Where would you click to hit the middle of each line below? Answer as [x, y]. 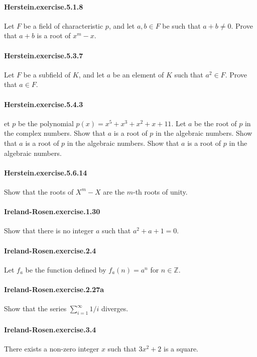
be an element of [138, 74]
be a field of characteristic [63, 25]
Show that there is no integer [49, 231]
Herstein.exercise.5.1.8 [44, 6]
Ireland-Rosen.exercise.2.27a [54, 289]
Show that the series [35, 308]
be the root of [216, 123]
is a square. [181, 348]
